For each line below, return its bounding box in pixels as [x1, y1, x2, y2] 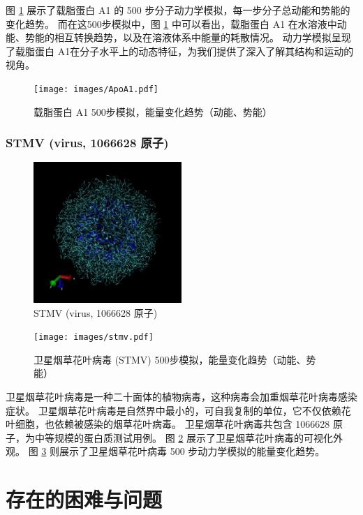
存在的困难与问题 [6, 485, 163, 514]
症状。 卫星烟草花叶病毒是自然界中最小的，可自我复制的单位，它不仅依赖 [6, 403, 341, 417]
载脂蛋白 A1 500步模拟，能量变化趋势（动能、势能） [34, 104, 272, 119]
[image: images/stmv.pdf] [34, 332, 154, 343]
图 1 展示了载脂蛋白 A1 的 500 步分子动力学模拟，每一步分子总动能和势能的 [6, 3, 350, 17]
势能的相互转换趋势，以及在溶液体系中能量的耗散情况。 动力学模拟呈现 [24, 30, 351, 45]
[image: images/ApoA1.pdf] [34, 84, 158, 94]
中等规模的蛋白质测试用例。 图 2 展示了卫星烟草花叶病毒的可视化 [34, 430, 333, 445]
